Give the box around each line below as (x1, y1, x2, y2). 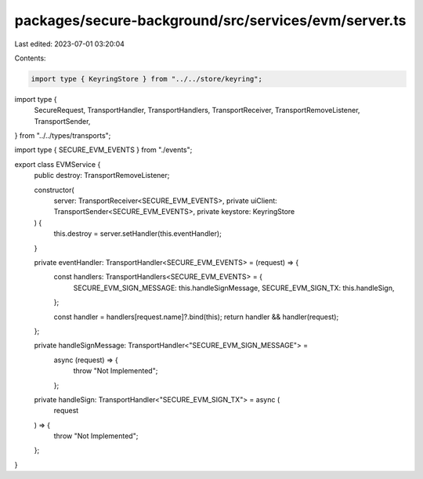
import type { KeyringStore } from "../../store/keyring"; (31, 74, 262, 83)
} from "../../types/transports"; (14, 131, 111, 140)
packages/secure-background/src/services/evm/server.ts (14, 12, 407, 29)
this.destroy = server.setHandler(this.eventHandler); (53, 229, 222, 238)
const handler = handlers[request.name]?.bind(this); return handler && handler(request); (53, 312, 339, 321)
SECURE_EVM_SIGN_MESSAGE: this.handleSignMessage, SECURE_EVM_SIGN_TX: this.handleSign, (73, 283, 395, 292)
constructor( (34, 185, 74, 194)
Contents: (14, 53, 46, 63)
